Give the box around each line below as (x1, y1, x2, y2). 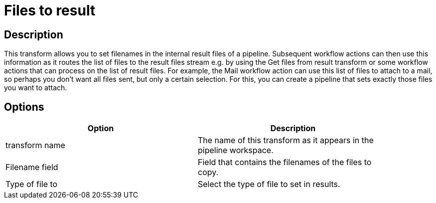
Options (4, 100, 44, 113)
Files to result (4, 2, 96, 19)
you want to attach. (4, 83, 67, 92)
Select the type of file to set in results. (198, 179, 340, 190)
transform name (5, 140, 65, 151)
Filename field (5, 162, 58, 173)
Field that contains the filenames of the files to (198, 157, 372, 168)
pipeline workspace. (198, 145, 274, 156)
